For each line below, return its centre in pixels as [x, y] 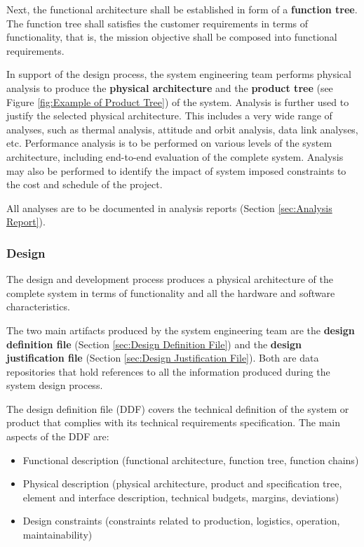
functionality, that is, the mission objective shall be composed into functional [172, 37]
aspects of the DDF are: [58, 436]
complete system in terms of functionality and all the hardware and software [171, 292]
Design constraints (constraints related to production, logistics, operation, [181, 521]
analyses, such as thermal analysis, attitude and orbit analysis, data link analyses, [182, 129]
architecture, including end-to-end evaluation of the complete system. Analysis [175, 156]
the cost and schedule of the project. [85, 184]
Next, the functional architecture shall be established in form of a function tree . [182, 9]
